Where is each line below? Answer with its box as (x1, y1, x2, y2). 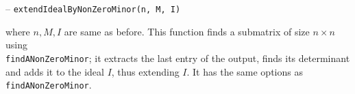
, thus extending (111, 64, 180, 78)
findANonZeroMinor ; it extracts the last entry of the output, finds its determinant (5, 50, 350, 65)
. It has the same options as (186, 64, 303, 78)
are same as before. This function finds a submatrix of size (64, 24, 310, 38)
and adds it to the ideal (5, 64, 104, 78)
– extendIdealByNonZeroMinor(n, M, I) (5, 1, 181, 15)
